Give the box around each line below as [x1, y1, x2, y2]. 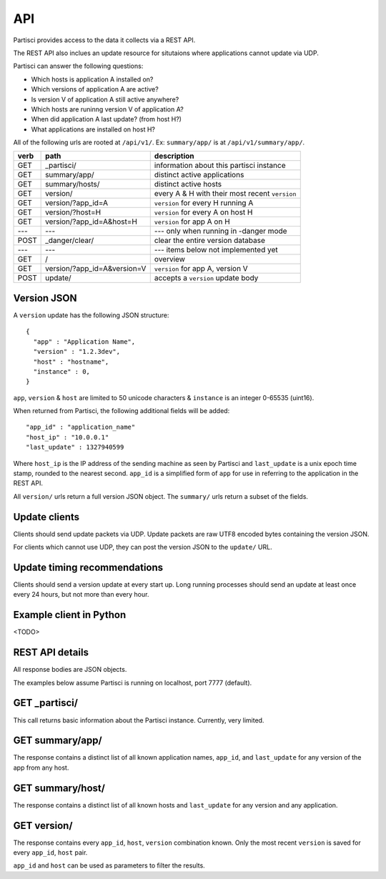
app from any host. [13, 763, 69, 772]
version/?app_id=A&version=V [45, 264, 147, 274]
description [154, 151, 194, 161]
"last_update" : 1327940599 [26, 443, 124, 452]
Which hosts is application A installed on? [31, 75, 154, 84]
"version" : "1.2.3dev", [33, 347, 121, 356]
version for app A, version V [154, 264, 248, 274]
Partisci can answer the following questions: [13, 61, 144, 71]
